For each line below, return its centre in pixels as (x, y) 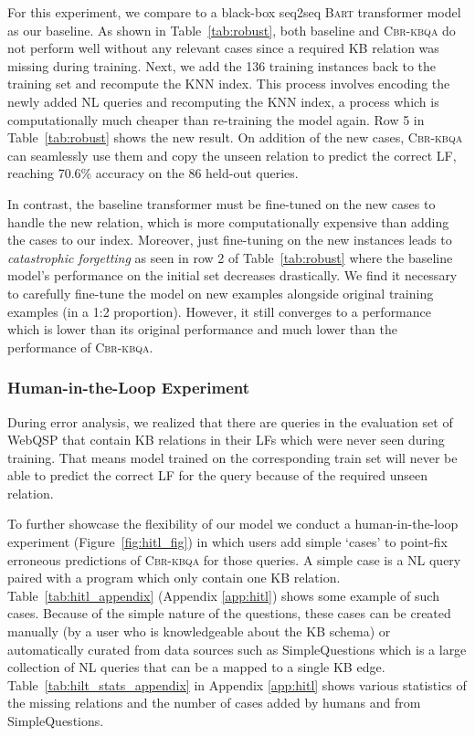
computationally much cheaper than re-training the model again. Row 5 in (216, 119)
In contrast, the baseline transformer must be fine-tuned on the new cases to (222, 203)
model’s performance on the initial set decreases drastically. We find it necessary (232, 275)
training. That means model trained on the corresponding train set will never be (232, 457)
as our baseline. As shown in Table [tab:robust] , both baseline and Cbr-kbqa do (232, 30)
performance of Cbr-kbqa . (80, 347)
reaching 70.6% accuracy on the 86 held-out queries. (153, 173)
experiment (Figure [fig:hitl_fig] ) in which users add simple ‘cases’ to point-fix (227, 542)
